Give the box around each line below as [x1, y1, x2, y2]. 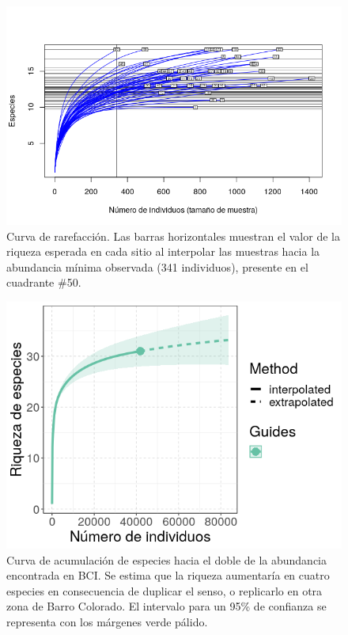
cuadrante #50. [6, 274, 81, 291]
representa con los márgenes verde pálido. [6, 613, 208, 629]
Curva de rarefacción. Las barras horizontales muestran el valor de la [6, 227, 340, 244]
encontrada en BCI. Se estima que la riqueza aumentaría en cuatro [6, 567, 330, 584]
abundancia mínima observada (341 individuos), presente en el [6, 258, 308, 275]
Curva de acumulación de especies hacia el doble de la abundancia [6, 551, 327, 568]
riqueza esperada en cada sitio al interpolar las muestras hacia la [6, 243, 320, 260]
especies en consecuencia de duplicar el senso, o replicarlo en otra [6, 582, 323, 599]
